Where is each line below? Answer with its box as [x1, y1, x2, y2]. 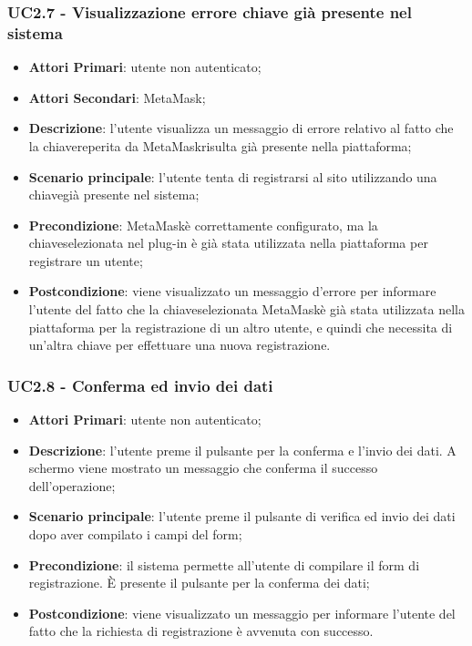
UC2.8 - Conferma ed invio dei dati [7, 374, 273, 396]
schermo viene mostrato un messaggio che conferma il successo [28, 458, 378, 477]
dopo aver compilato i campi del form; [28, 525, 242, 544]
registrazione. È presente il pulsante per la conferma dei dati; [28, 573, 370, 592]
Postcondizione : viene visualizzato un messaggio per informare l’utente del [28, 603, 456, 622]
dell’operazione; [28, 476, 116, 495]
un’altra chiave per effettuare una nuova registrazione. [28, 335, 331, 354]
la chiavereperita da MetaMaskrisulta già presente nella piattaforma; [28, 136, 412, 155]
